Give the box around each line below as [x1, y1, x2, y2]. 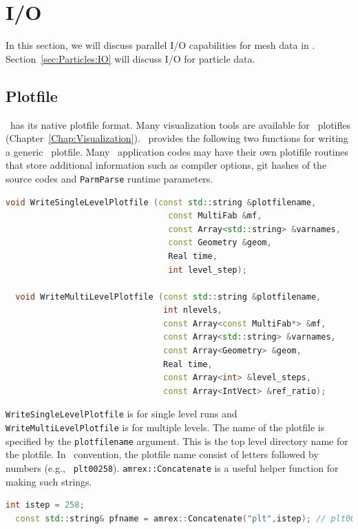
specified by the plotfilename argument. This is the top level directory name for [6, 433, 348, 448]
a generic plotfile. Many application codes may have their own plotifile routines [6, 144, 349, 158]
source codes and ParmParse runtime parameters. [6, 171, 213, 185]
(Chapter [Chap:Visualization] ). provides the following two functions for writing [6, 131, 348, 145]
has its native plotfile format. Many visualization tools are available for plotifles [10, 117, 351, 132]
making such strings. [6, 474, 92, 488]
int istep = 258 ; [6, 500, 85, 510]
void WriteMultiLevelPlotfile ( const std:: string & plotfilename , [15, 291, 322, 302]
